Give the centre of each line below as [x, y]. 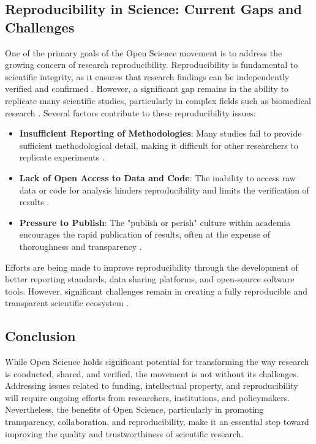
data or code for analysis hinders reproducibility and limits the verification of [164, 190]
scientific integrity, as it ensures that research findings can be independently [147, 76]
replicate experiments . [62, 157]
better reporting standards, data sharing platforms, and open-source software [150, 279]
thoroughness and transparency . [81, 246]
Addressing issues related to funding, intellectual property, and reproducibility [152, 386]
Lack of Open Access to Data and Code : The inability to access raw [157, 177]
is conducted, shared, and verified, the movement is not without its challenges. [152, 373]
